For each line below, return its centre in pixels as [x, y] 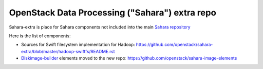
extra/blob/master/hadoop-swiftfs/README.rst [68, 51]
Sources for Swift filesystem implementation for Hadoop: [78, 45]
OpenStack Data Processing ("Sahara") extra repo [113, 13]
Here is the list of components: [40, 36]
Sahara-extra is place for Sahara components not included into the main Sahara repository [100, 27]
